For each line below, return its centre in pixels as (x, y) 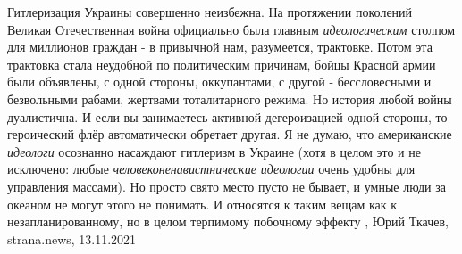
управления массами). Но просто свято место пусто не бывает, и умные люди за (227, 186)
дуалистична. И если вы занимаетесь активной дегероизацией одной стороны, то (227, 116)
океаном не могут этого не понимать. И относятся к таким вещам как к (202, 204)
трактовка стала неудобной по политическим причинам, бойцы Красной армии (222, 64)
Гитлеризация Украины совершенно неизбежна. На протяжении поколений (210, 12)
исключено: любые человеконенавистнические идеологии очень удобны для (211, 169)
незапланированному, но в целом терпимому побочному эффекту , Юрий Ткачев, (228, 221)
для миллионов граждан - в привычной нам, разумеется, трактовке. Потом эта (220, 47)
